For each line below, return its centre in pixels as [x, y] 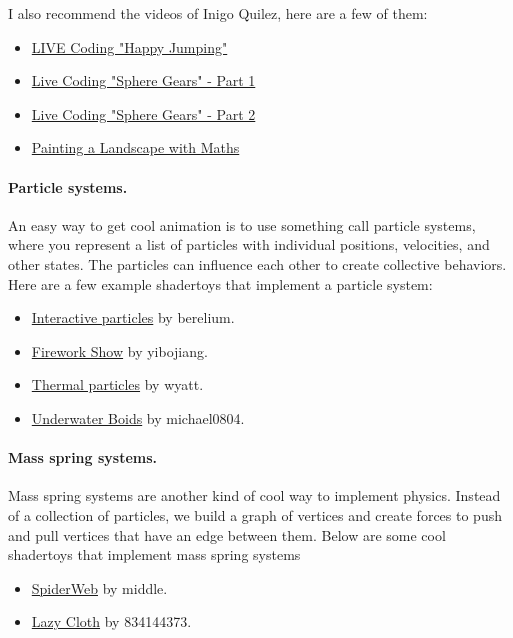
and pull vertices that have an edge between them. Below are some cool [227, 534]
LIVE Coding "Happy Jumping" [129, 46]
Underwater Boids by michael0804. [138, 417]
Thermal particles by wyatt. [117, 384]
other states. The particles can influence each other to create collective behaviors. [257, 263]
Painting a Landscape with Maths [135, 147]
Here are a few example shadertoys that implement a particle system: [220, 283]
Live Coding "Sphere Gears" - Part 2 [143, 113]
